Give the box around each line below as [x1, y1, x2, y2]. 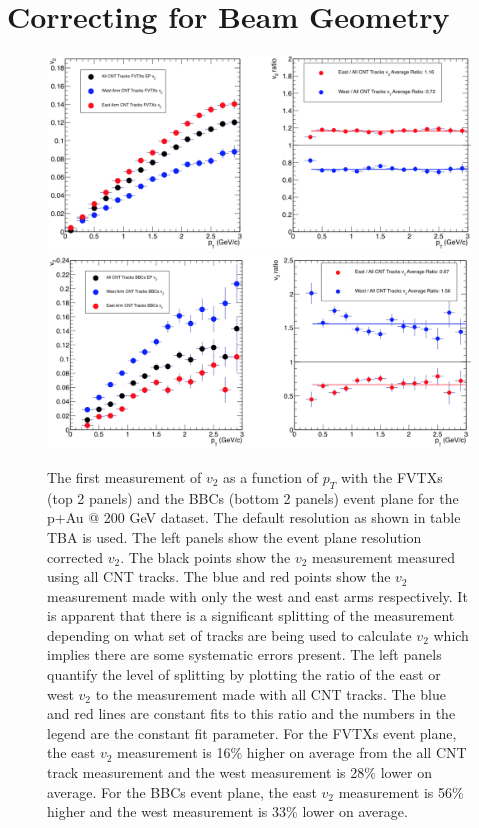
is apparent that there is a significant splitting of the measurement [47, 605, 455, 626]
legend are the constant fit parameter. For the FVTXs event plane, [47, 722, 457, 743]
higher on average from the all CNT [246, 742, 467, 763]
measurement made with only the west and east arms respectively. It [47, 585, 468, 606]
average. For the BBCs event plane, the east [47, 781, 317, 802]
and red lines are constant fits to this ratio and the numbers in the [47, 703, 456, 724]
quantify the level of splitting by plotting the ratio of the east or [47, 664, 441, 685]
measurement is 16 [117, 742, 231, 763]
